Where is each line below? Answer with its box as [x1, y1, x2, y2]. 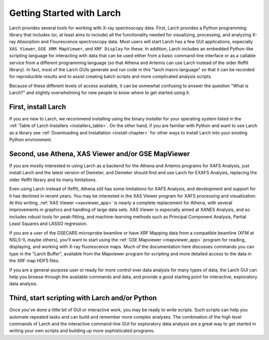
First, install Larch [9, 103, 66, 111]
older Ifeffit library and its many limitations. [9, 177, 97, 183]
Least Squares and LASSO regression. [9, 221, 88, 227]
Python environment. [9, 137, 52, 143]
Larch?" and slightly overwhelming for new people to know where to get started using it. [9, 90, 190, 96]
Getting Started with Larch [9, 7, 121, 18]
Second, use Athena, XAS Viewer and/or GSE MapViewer [9, 149, 190, 158]
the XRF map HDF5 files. [9, 258, 60, 264]
